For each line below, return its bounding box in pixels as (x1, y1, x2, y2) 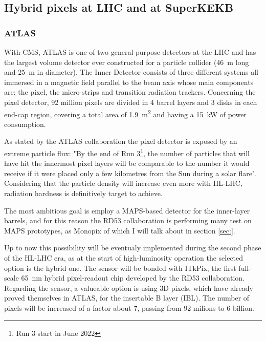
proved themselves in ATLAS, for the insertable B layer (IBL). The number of (4, 292, 250, 303)
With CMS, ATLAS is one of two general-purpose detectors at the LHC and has (4, 47, 256, 57)
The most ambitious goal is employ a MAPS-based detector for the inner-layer (4, 205, 250, 216)
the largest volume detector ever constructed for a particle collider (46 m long (4, 56, 249, 67)
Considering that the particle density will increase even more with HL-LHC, (4, 178, 242, 188)
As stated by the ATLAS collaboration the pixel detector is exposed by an (4, 136, 237, 146)
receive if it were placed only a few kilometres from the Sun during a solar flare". (4, 167, 257, 178)
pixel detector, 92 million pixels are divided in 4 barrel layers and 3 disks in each (4, 96, 257, 107)
